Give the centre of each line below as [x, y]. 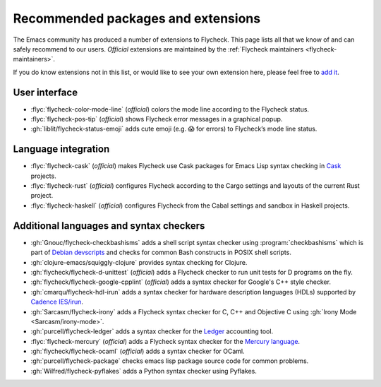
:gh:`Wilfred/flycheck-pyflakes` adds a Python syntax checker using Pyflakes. [144, 371]
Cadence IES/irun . [57, 302]
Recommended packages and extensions [137, 18]
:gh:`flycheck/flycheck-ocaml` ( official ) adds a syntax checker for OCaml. [138, 351]
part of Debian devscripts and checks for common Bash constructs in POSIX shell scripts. [161, 252]
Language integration [61, 149]
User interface [45, 92]
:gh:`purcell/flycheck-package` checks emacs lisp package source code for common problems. [170, 361]
